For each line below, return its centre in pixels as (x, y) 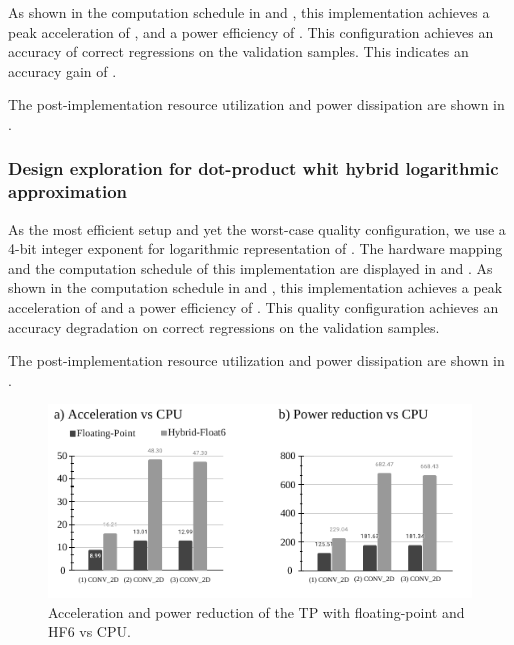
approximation (68, 191)
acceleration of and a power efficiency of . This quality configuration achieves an (253, 307)
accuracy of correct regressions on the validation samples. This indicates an (238, 51)
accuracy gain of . (62, 70)
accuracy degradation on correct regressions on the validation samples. (224, 326)
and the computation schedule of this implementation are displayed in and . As (250, 267)
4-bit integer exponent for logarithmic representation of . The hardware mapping (255, 248)
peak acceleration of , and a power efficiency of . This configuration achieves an (251, 31)
